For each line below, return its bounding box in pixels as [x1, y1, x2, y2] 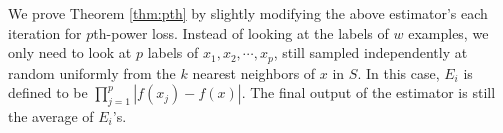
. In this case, [357, 62, 440, 83]
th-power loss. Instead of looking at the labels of [93, 22, 389, 43]
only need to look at [8, 42, 132, 63]
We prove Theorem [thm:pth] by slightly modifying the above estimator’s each [8, 3, 488, 23]
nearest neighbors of [192, 62, 316, 83]
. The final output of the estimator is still [241, 82, 496, 103]
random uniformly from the [8, 62, 176, 83]
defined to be [8, 82, 88, 103]
